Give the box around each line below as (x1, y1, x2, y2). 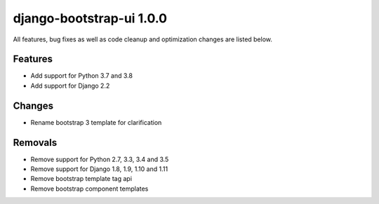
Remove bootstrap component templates (30, 184, 149, 193)
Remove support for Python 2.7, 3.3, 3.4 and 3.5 (30, 155, 169, 163)
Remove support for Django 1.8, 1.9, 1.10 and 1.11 (30, 165, 168, 173)
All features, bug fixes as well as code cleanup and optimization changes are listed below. (13, 35, 273, 43)
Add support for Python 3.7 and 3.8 (30, 72, 133, 80)
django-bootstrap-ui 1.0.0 (13, 11, 168, 26)
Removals (13, 137, 58, 149)
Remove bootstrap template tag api (30, 175, 133, 183)
